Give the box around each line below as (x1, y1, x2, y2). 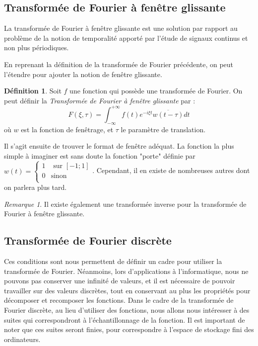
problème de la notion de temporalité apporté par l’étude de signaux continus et (4, 32, 248, 43)
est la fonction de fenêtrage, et (21, 124, 114, 134)
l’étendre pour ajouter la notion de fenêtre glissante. (4, 69, 162, 79)
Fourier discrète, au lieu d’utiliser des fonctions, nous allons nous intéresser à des (4, 304, 250, 315)
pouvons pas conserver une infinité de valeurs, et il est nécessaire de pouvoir (4, 275, 235, 286)
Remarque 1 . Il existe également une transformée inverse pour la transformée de (4, 198, 247, 209)
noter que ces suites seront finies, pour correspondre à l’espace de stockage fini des (4, 324, 254, 335)
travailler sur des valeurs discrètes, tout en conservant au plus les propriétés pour (4, 285, 251, 295)
